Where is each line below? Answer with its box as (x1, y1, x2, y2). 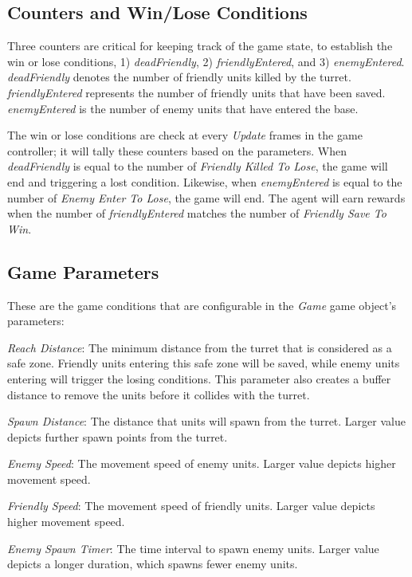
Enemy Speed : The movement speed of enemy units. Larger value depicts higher (7, 455, 396, 472)
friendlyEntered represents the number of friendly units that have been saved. (7, 84, 386, 100)
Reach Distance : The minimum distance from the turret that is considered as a (7, 339, 392, 355)
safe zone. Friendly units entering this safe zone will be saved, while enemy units (7, 355, 400, 371)
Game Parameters (7, 259, 159, 284)
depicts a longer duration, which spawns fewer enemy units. (7, 555, 298, 572)
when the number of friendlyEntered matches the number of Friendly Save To (7, 205, 386, 222)
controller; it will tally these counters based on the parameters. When (7, 142, 347, 159)
